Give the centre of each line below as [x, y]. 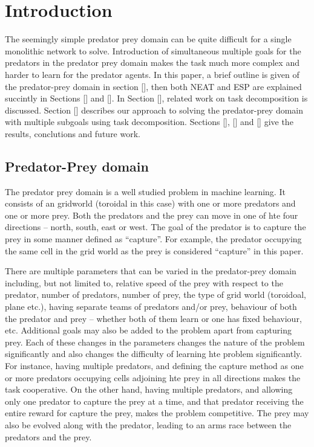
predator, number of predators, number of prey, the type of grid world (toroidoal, [155, 294]
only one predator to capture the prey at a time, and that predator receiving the [154, 401]
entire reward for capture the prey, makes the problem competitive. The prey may [157, 413]
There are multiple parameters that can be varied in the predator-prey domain [151, 271]
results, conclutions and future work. [73, 133]
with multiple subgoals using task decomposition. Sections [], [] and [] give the [149, 122]
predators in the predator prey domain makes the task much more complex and [152, 63]
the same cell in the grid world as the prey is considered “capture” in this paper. [154, 250]
